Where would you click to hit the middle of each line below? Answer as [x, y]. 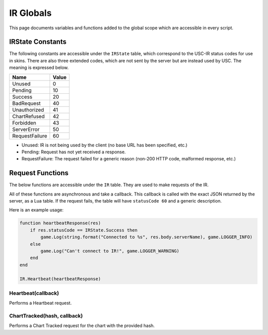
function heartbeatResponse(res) [60, 223]
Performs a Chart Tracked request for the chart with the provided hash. [82, 326]
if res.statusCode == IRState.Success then [84, 230]
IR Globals [31, 13]
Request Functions [39, 173]
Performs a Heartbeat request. [40, 303]
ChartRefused [28, 116]
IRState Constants [38, 42]
